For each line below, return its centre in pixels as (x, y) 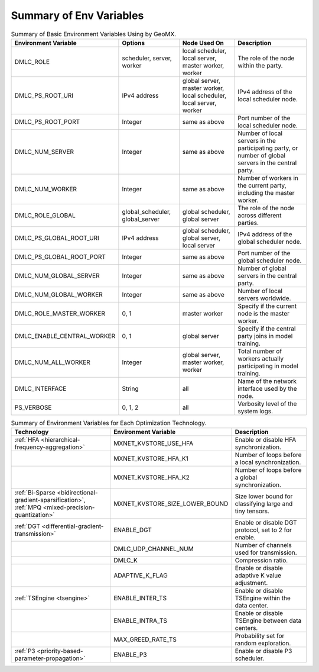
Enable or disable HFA (266, 440)
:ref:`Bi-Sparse (35, 493)
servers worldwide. (264, 298)
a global (246, 478)
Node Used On (203, 43)
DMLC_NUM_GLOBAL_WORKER (58, 294)
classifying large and (264, 504)
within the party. (260, 65)
